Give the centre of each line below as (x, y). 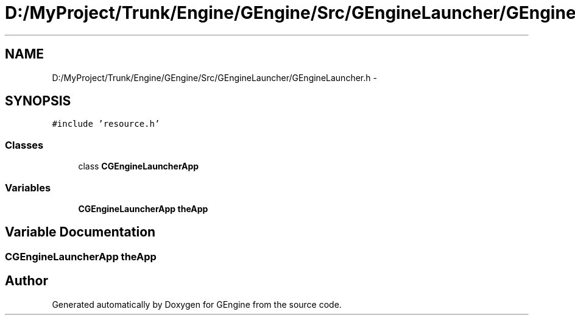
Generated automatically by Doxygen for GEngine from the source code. (197, 304)
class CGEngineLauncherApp (139, 166)
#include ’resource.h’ (106, 124)
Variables (28, 187)
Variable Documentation (80, 232)
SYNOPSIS (38, 101)
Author (26, 281)
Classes (24, 145)
